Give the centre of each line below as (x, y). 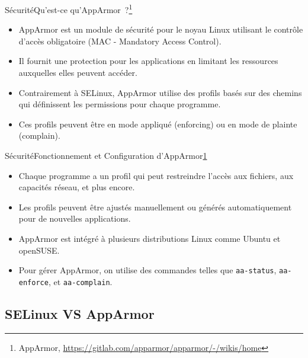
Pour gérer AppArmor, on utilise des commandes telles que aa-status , (147, 270)
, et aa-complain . (80, 281)
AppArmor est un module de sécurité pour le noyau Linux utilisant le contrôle (161, 29)
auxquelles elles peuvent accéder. (78, 73)
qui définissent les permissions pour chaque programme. (120, 104)
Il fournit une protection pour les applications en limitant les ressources (148, 61)
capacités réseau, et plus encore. (77, 187)
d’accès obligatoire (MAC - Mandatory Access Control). (120, 41)
